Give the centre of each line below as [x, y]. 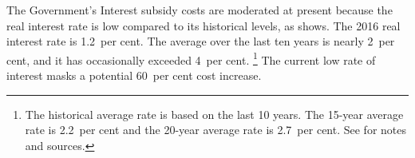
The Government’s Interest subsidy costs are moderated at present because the [200, 10]
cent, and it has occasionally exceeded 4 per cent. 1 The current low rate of [191, 58]
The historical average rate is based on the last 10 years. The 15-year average [214, 114]
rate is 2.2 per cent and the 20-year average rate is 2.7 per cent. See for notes [216, 130]
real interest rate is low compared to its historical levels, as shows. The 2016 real [204, 25]
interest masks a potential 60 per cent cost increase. [134, 75]
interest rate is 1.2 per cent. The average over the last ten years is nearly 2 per [201, 41]
